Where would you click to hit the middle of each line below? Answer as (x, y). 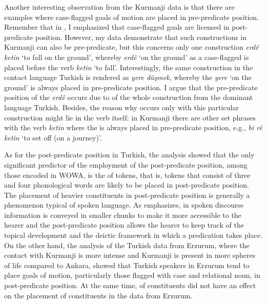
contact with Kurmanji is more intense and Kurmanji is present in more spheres (130, 255)
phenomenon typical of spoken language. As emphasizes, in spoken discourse (124, 205)
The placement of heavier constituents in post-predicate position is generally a (127, 195)
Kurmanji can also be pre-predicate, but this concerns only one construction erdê (131, 47)
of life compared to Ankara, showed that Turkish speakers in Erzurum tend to (127, 265)
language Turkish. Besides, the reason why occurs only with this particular (121, 107)
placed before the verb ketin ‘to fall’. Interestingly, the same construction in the (129, 67)
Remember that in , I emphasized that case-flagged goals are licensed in (117, 27)
